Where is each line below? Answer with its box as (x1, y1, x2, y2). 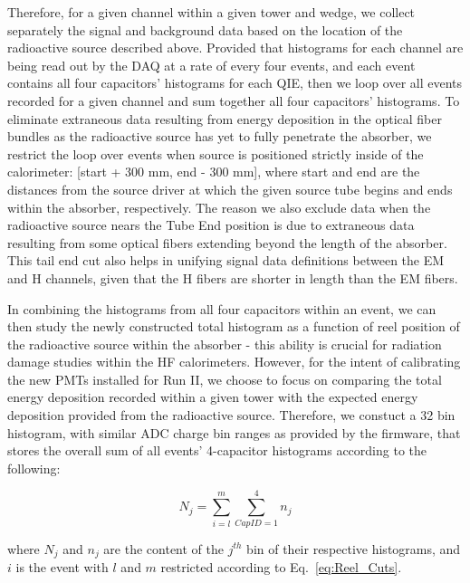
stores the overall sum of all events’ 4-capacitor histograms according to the (7, 441, 427, 460)
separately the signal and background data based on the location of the (7, 20, 403, 39)
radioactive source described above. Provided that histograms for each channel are (7, 38, 464, 57)
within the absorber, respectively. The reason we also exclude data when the (7, 197, 431, 216)
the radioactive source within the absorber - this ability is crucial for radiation (7, 334, 442, 353)
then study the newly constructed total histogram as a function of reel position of (7, 317, 460, 336)
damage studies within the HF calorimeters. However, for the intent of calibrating (7, 352, 461, 371)
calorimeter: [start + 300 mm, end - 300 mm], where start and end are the (7, 162, 420, 181)
